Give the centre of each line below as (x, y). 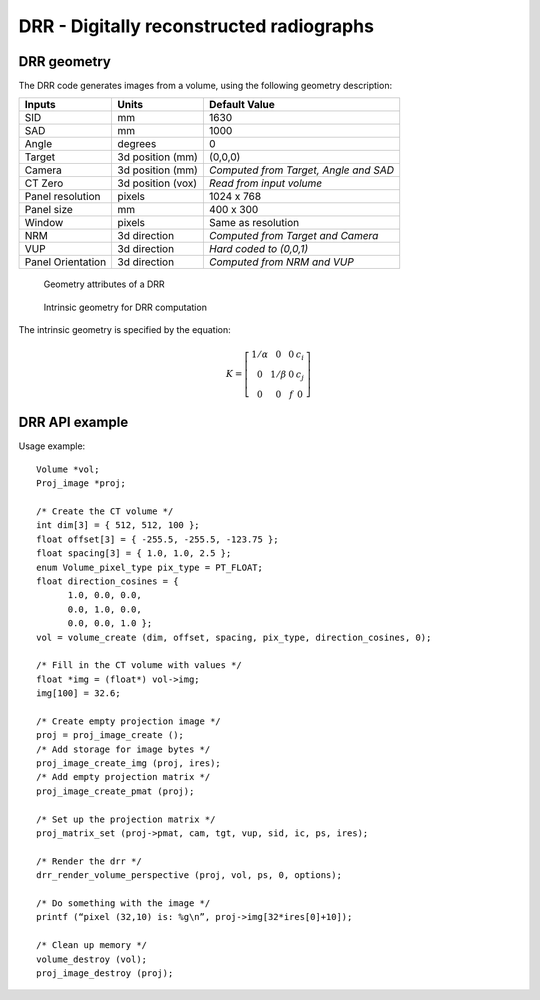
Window (44, 223)
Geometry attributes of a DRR (104, 284)
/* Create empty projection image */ (129, 721)
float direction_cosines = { (107, 581)
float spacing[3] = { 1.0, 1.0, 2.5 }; (134, 553)
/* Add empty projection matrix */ (123, 777)
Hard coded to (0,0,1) (258, 249)
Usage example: (52, 446)
